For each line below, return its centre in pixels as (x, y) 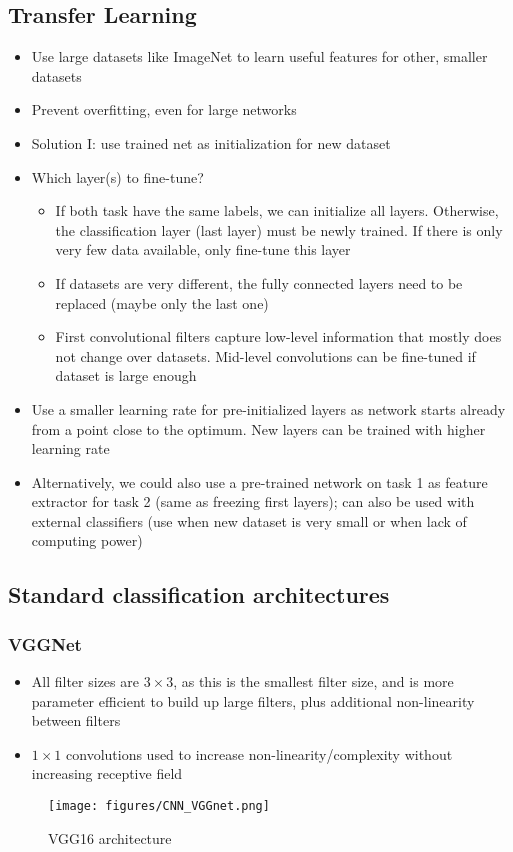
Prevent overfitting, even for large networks (164, 109)
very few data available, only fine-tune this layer (203, 249)
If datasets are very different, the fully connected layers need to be (259, 282)
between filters (76, 720)
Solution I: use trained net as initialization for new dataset (211, 142)
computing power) (87, 540)
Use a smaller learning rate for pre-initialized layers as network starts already (268, 408)
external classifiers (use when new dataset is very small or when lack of (249, 520)
